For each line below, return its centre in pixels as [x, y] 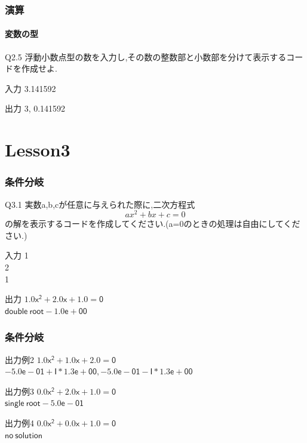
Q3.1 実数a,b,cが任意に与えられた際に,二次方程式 [100, 204]
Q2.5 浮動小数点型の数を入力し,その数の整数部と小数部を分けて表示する [146, 56]
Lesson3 [38, 150]
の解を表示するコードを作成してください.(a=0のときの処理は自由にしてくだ [153, 224]
